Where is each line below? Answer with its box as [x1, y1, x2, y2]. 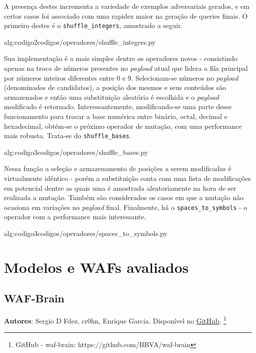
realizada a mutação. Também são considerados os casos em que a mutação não [4, 192, 244, 203]
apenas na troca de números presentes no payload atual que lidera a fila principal [4, 63, 248, 73]
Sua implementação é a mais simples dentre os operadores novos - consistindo [4, 53, 238, 63]
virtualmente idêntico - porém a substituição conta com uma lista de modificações [4, 173, 251, 183]
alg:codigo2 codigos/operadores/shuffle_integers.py [4, 36, 156, 47]
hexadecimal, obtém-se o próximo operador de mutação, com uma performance [4, 120, 242, 131]
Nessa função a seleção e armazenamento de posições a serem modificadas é [4, 163, 231, 174]
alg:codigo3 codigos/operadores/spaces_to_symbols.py [4, 228, 167, 238]
